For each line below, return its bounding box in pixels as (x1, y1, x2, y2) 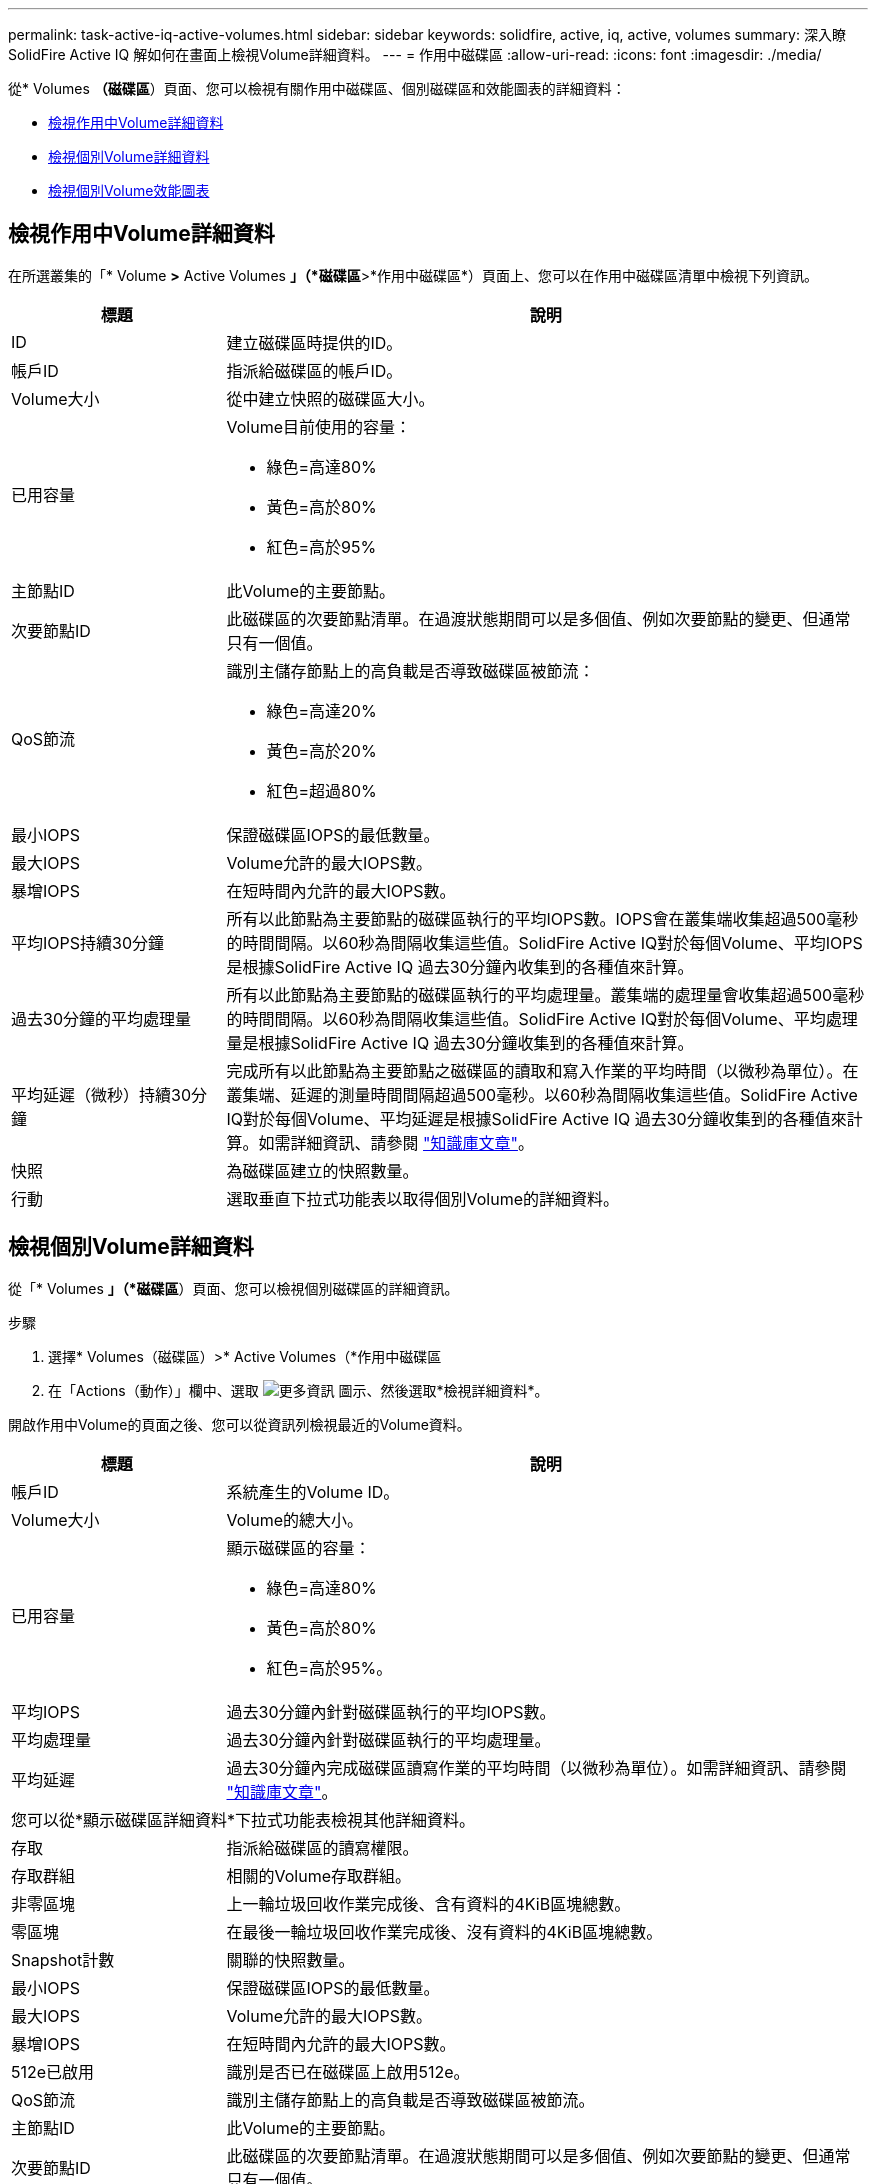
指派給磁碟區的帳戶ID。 (226, 360, 403, 381)
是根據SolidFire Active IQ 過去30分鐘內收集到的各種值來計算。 (226, 956, 694, 977)
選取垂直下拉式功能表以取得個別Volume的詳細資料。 (226, 1188, 620, 1209)
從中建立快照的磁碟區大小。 (226, 388, 435, 409)
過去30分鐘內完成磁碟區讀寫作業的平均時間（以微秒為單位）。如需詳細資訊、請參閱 (226, 1757, 847, 1778)
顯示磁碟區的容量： (226, 1537, 371, 1558)
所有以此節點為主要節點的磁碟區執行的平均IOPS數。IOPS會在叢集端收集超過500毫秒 (226, 908, 859, 929)
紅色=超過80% (266, 780, 377, 801)
